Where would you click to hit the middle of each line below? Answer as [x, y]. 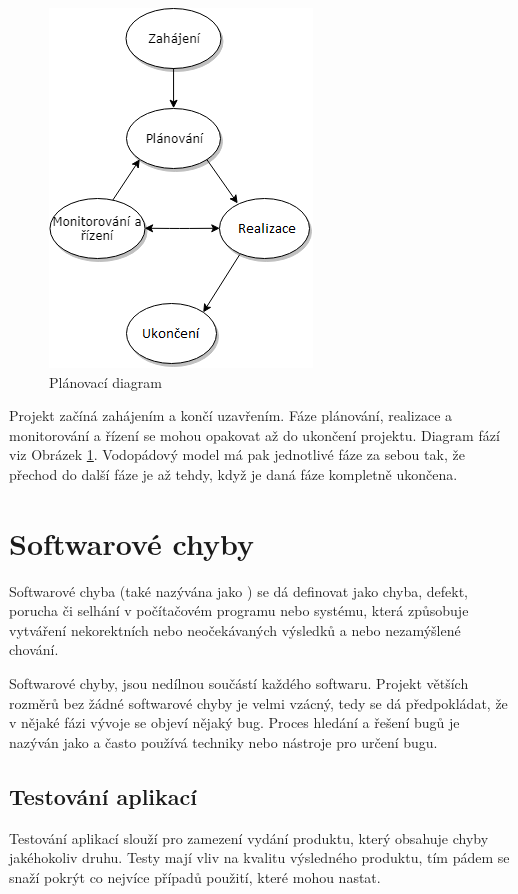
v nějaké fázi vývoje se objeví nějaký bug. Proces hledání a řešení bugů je [234, 722]
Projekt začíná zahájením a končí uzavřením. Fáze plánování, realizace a [231, 415]
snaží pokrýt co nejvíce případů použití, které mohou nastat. [195, 876]
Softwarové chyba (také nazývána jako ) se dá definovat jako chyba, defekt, [238, 590]
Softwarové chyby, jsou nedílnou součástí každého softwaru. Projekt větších [239, 683]
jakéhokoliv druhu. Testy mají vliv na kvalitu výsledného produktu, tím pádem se [259, 857]
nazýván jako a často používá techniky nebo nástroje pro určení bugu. [223, 741]
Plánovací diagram [106, 381]
